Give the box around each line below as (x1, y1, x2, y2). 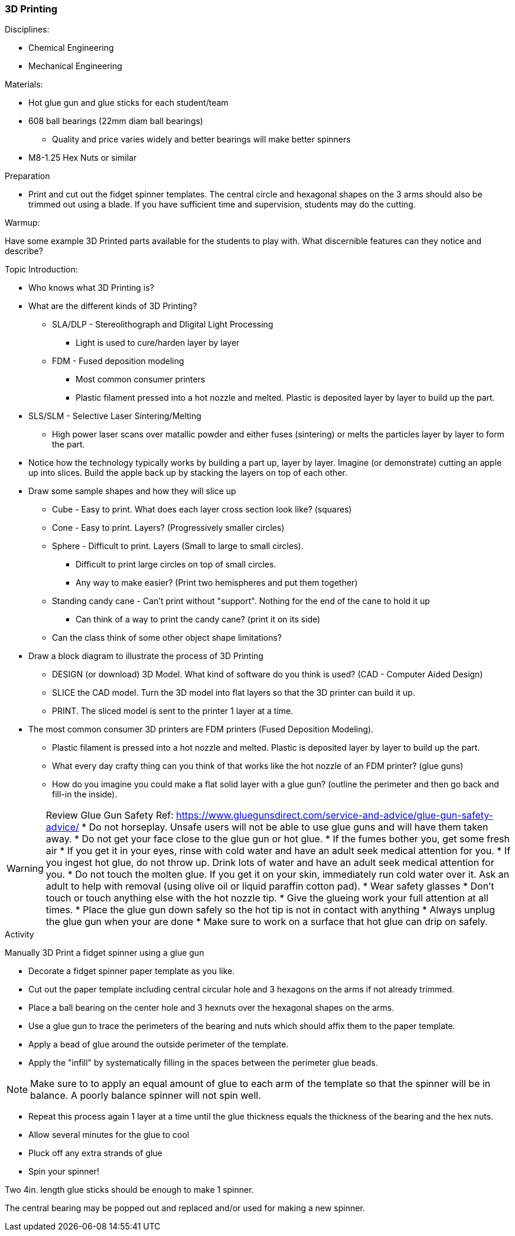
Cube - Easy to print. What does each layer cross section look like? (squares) (52, 504, 352, 515)
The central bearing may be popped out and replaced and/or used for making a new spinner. (5, 1203, 365, 1214)
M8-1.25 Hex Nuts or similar (28, 153, 137, 163)
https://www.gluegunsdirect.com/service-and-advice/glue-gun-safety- (176, 809, 493, 822)
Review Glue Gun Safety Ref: (45, 809, 174, 822)
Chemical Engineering (28, 43, 114, 53)
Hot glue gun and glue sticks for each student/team (28, 98, 229, 108)
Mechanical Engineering (28, 61, 122, 72)
